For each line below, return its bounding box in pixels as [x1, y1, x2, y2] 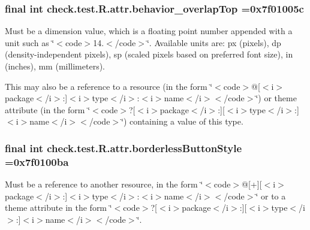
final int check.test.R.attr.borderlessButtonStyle [5, 140, 242, 155]
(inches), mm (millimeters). [5, 60, 106, 72]
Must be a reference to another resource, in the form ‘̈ [5, 178, 203, 190]
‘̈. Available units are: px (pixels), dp [146, 36, 281, 49]
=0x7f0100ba [5, 154, 69, 169]
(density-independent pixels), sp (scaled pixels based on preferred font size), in [5, 48, 293, 60]
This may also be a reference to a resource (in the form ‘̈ [5, 80, 213, 92]
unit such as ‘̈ [5, 36, 55, 49]
